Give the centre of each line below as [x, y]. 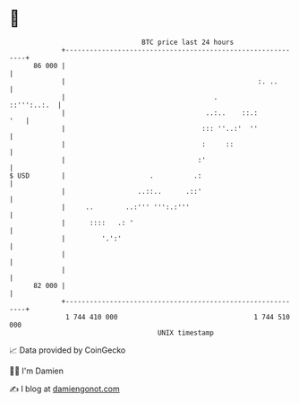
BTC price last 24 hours [188, 42]
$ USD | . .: [106, 175]
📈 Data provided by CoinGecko [68, 350]
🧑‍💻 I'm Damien [37, 371]
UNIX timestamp [186, 333]
